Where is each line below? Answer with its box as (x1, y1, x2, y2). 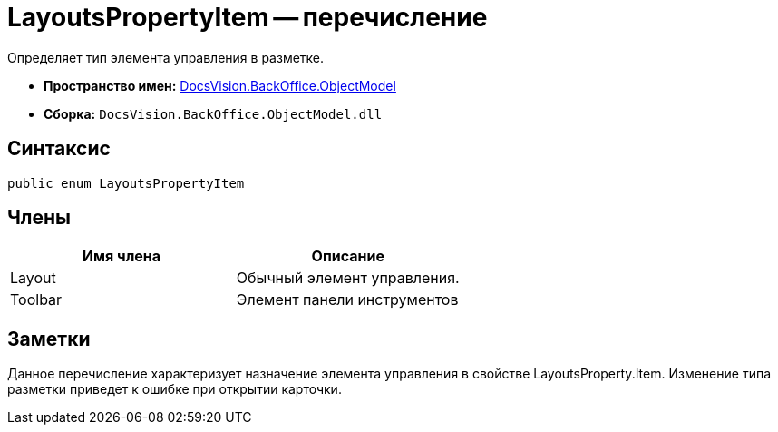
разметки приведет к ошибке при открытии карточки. (7, 381, 342, 398)
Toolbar (10, 290, 63, 309)
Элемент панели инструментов (236, 290, 459, 309)
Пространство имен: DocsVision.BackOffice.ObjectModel (44, 77, 396, 93)
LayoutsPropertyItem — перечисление (7, 2, 488, 33)
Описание (311, 247, 384, 266)
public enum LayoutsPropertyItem (7, 175, 245, 191)
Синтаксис (7, 137, 111, 161)
